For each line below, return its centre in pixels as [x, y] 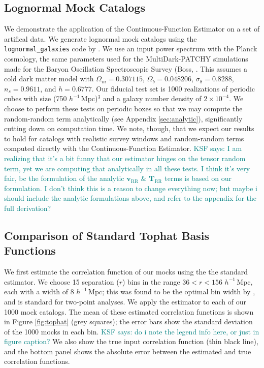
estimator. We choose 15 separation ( [62, 281]
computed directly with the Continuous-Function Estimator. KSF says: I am [123, 148]
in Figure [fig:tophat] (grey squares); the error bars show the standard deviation [128, 321]
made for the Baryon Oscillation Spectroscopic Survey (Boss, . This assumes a [126, 68]
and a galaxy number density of [152, 98]
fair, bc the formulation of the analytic [64, 178]
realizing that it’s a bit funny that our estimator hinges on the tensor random [125, 158]
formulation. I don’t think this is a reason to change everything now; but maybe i [131, 188]
